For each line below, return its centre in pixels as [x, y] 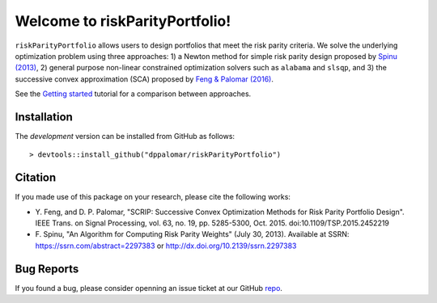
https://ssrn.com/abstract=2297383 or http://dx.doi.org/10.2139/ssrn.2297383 [166, 246]
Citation [36, 178]
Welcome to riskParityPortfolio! [123, 21]
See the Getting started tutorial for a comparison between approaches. [133, 94]
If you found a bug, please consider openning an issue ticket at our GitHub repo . [149, 288]
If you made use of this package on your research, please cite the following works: [153, 197]
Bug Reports [47, 269]
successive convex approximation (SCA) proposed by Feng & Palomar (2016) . [144, 79]
